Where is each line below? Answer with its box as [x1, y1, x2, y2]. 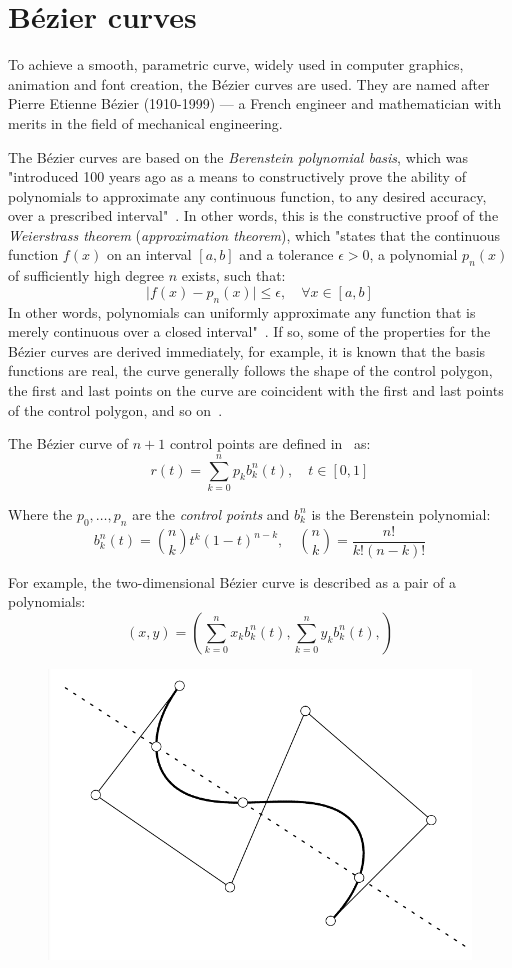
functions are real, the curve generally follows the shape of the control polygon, [8, 360, 493, 381]
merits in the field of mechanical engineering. [8, 112, 283, 133]
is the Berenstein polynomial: [311, 503, 491, 524]
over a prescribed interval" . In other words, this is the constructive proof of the [8, 205, 499, 226]
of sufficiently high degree [8, 265, 165, 286]
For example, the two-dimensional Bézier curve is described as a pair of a [8, 571, 457, 592]
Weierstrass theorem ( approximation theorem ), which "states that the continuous [8, 224, 500, 245]
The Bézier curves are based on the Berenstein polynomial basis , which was [8, 146, 468, 167]
